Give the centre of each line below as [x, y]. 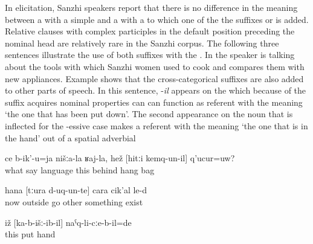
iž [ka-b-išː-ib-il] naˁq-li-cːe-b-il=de [68, 222]
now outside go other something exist [74, 201]
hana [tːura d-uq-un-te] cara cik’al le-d [76, 190]
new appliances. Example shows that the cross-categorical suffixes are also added [154, 78]
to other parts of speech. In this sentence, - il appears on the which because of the [156, 90]
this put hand [30, 234]
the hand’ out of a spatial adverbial [70, 137]
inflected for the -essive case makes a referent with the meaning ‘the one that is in [156, 125]
